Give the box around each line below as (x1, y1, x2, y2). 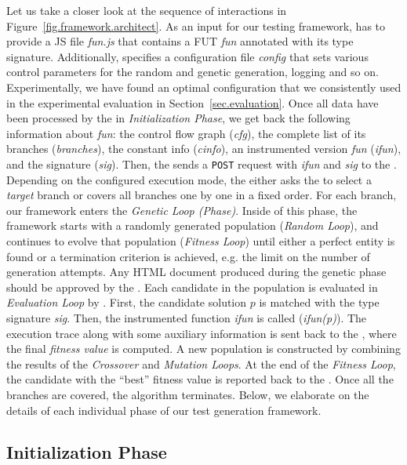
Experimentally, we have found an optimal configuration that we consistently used (6, 78, 402, 95)
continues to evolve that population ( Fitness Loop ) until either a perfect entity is (6, 232, 395, 249)
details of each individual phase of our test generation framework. (6, 401, 322, 418)
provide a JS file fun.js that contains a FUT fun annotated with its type (6, 33, 354, 49)
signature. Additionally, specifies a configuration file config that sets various (6, 48, 369, 64)
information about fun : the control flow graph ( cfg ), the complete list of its (6, 125, 366, 141)
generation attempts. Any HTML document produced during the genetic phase (6, 263, 387, 280)
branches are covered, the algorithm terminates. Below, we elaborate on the (6, 386, 369, 402)
